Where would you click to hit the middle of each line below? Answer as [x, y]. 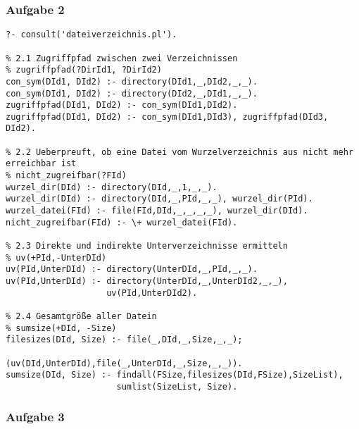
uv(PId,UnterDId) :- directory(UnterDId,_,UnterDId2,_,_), [147, 281]
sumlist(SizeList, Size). [177, 386]
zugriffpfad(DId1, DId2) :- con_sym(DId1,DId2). [122, 105]
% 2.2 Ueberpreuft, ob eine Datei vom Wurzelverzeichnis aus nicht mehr [179, 152]
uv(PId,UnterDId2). [152, 293]
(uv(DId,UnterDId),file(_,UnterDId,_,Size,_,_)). [124, 363]
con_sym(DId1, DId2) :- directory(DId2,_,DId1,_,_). [132, 93]
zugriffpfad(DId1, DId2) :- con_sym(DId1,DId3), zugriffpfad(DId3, [167, 117]
